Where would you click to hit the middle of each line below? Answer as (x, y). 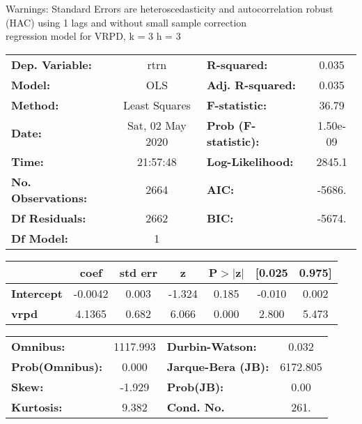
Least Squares (157, 105)
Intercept (37, 293)
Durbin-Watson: (212, 346)
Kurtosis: (37, 407)
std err (138, 272)
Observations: (49, 197)
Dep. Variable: (52, 64)
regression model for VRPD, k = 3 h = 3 (93, 36)
